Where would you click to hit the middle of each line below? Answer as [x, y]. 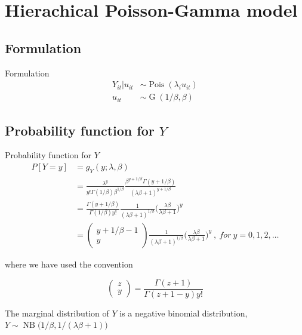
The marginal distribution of [57, 313]
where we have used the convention [69, 264]
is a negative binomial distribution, [184, 313]
